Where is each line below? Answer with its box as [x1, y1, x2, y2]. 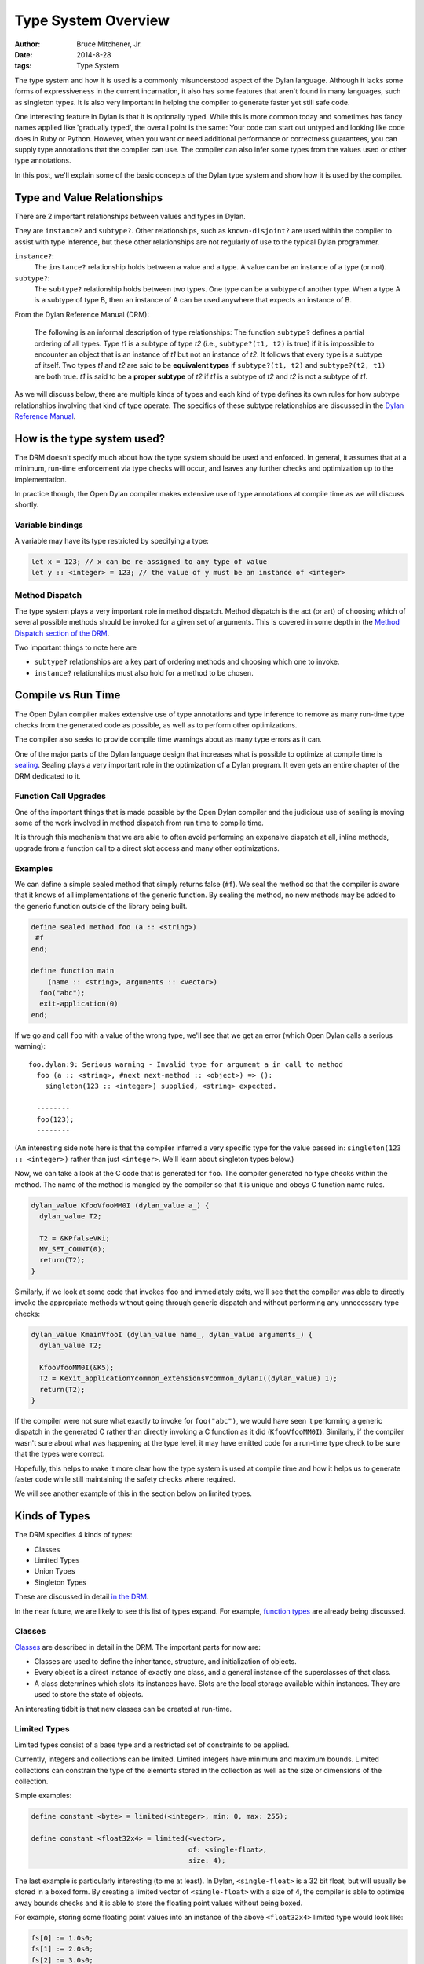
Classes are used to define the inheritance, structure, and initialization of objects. [34, 1657, 298, 1666]
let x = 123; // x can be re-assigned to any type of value [31, 557, 268, 566]
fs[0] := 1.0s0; [31, 1933, 94, 1943]
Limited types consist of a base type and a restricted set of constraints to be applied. [14, 1740, 290, 1750]
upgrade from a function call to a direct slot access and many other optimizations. [14, 843, 280, 852]
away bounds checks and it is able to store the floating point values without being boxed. [14, 1898, 303, 1907]
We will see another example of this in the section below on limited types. [14, 1489, 253, 1498]
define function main [31, 966, 115, 976]
